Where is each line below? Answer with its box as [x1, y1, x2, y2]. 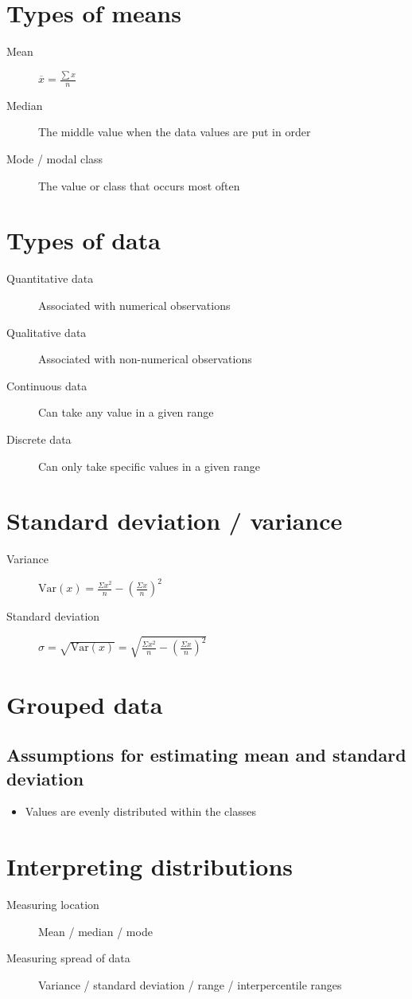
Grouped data [6, 688, 163, 720]
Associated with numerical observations [38, 296, 231, 313]
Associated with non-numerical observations [38, 351, 252, 367]
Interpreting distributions [6, 850, 293, 883]
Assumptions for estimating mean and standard [6, 742, 406, 767]
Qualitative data [6, 323, 87, 340]
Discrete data [6, 430, 72, 447]
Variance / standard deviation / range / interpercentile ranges [38, 976, 342, 993]
